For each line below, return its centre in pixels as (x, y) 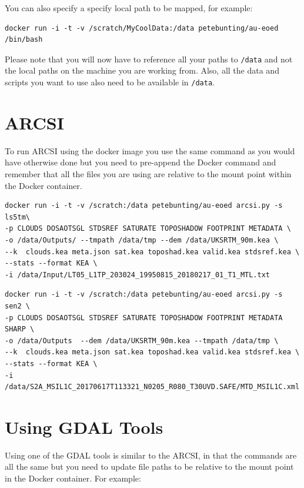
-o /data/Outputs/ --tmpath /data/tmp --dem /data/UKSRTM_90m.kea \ (142, 240)
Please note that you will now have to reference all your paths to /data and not (149, 59)
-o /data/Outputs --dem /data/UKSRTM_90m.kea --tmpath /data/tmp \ (142, 341)
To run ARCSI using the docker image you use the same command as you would (150, 150)
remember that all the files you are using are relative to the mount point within (148, 174)
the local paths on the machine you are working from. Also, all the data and (142, 70)
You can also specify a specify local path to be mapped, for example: (129, 8)
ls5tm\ (17, 217)
